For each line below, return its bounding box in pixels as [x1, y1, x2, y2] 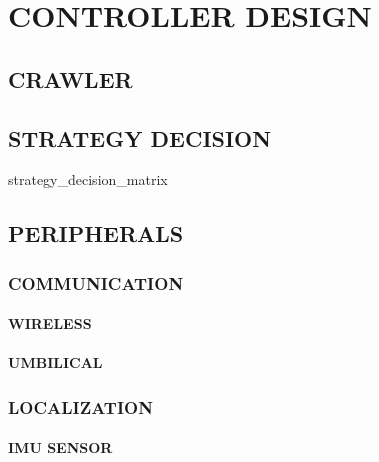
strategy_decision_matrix [8, 169, 168, 190]
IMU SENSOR [8, 437, 113, 458]
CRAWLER [8, 63, 133, 94]
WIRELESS [8, 313, 92, 334]
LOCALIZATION [8, 394, 153, 419]
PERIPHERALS [8, 218, 184, 249]
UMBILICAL [8, 352, 103, 373]
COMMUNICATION [8, 270, 184, 295]
